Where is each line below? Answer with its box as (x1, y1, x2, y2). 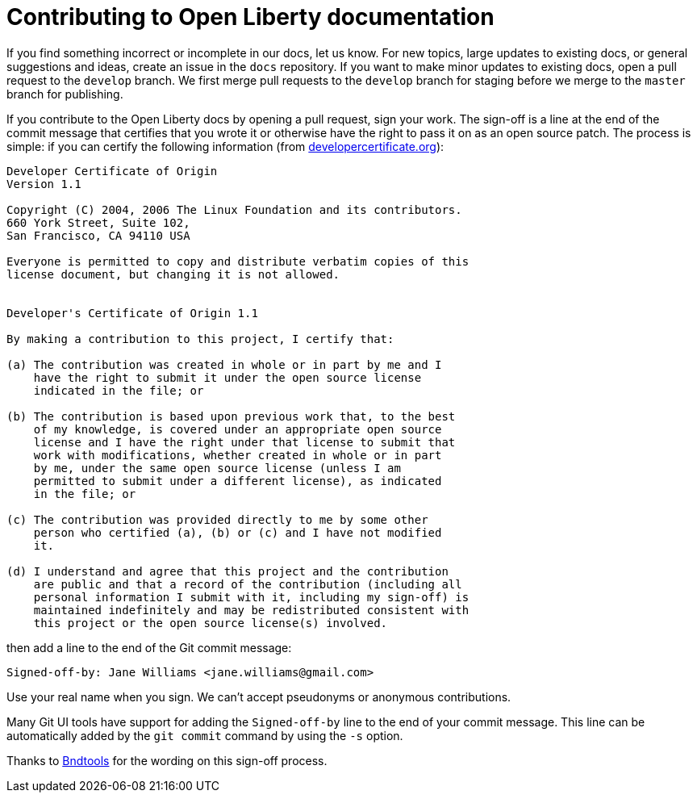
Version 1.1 (6, 177, 81, 190)
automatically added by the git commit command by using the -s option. (6, 728, 403, 743)
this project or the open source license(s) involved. (33, 616, 388, 630)
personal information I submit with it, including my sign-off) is (33, 590, 470, 604)
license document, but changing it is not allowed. (6, 267, 340, 281)
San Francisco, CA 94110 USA (6, 228, 190, 242)
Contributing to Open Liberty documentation (6, 3, 495, 31)
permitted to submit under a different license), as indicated (33, 474, 442, 487)
